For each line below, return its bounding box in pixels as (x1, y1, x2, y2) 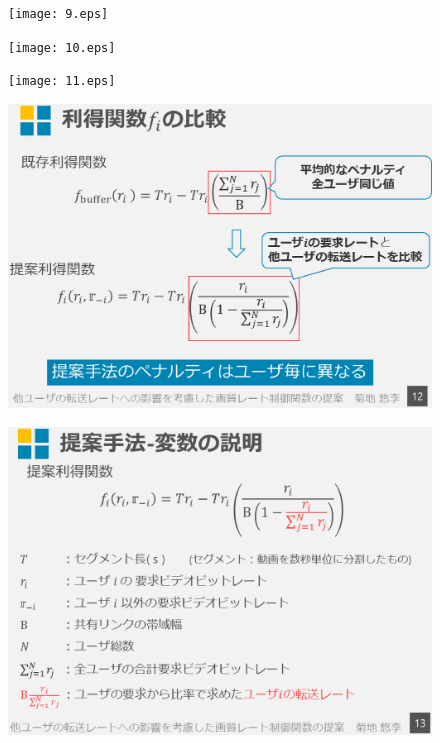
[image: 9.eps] (8, 7, 109, 21)
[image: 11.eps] (8, 74, 116, 89)
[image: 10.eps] (8, 40, 116, 55)
